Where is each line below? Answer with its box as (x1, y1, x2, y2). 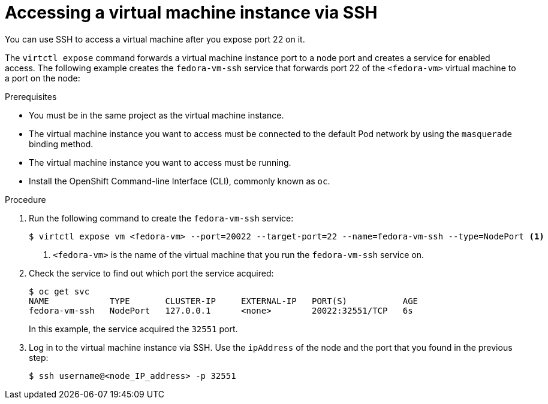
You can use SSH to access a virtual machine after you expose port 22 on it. (5, 34, 305, 44)
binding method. (29, 138, 94, 149)
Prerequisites (5, 91, 57, 102)
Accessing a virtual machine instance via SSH (5, 2, 378, 23)
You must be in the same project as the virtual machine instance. (29, 110, 284, 120)
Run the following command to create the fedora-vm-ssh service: (29, 212, 294, 223)
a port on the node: (5, 72, 80, 83)
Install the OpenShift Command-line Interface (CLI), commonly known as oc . (29, 175, 330, 186)
